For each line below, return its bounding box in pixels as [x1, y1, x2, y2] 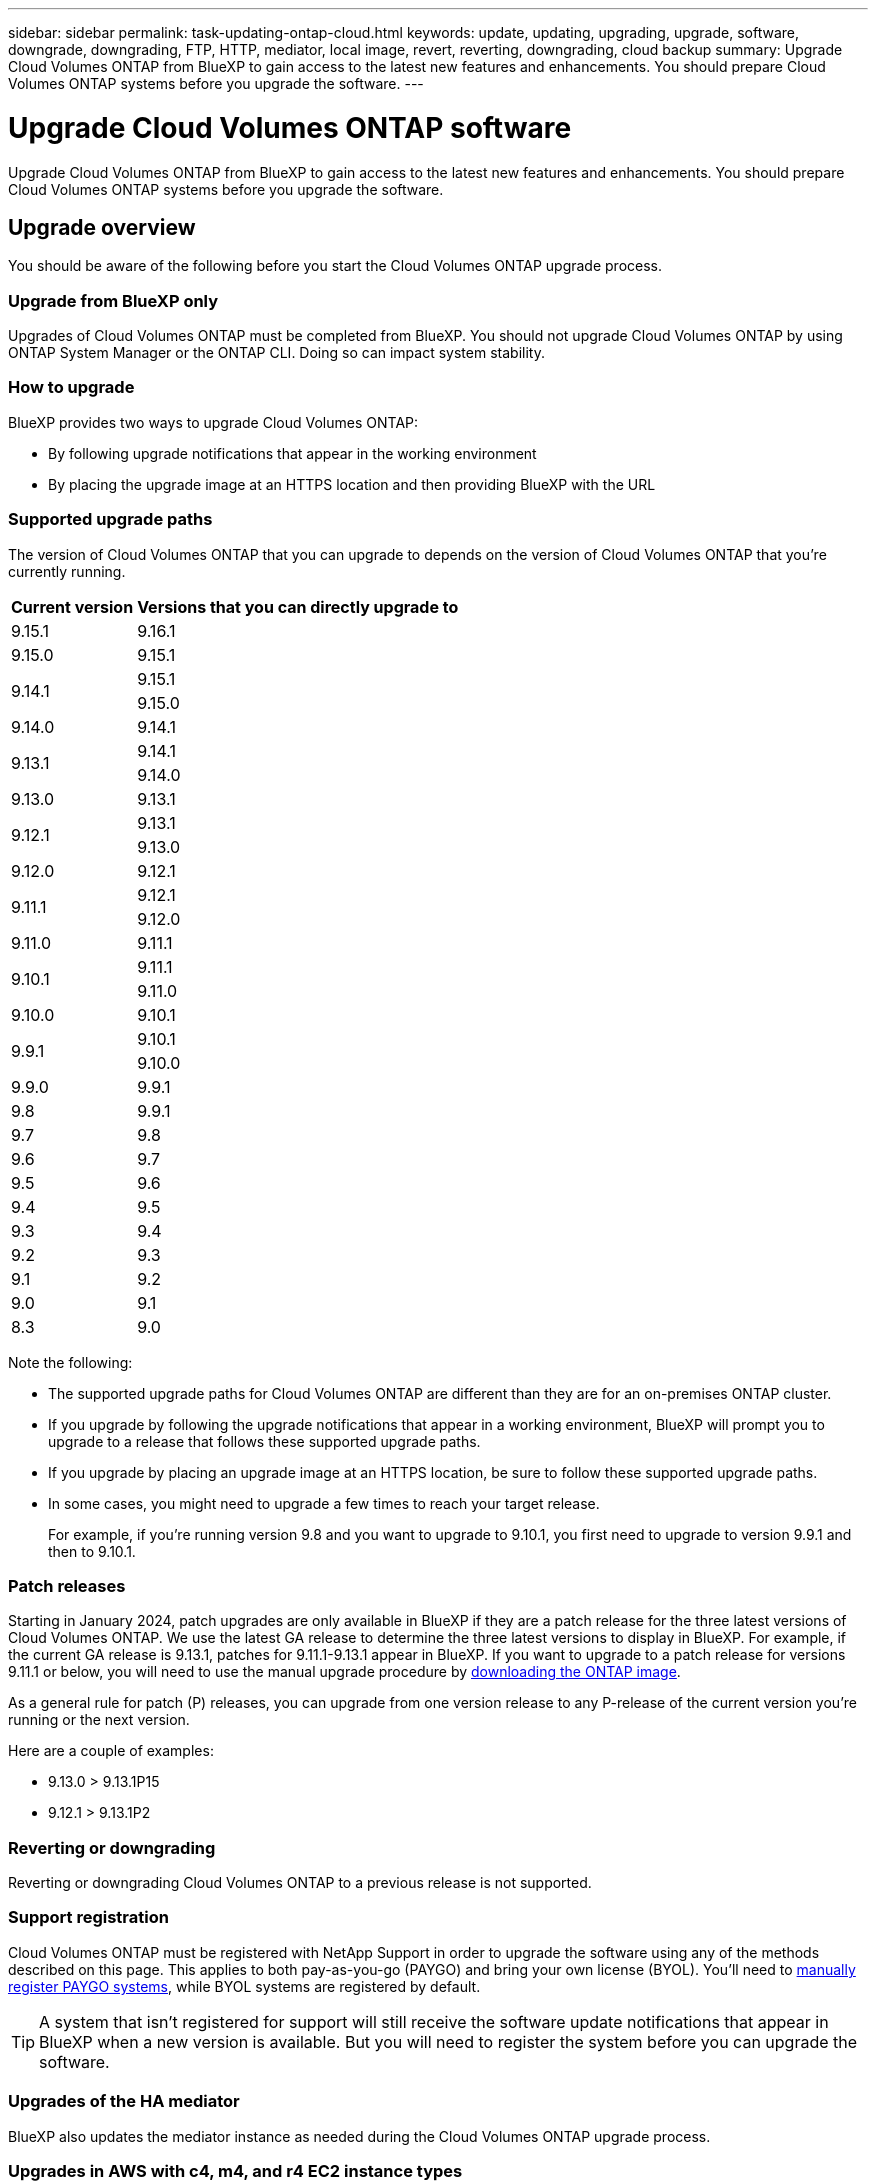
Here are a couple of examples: [8, 1742, 214, 1760]
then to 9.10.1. [48, 1542, 136, 1560]
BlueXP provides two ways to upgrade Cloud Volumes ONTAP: [8, 413, 419, 431]
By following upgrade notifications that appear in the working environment [48, 444, 537, 462]
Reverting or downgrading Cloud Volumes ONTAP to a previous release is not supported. [8, 1874, 592, 1892]
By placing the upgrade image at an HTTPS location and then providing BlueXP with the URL [48, 475, 656, 493]
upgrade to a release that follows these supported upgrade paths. [48, 1432, 481, 1450]
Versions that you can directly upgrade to [137, 596, 459, 617]
